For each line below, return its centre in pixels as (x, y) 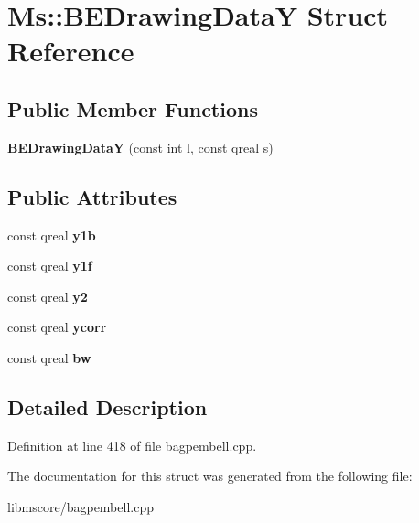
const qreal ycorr (57, 327)
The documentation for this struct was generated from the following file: (210, 476)
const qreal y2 (48, 296)
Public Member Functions (133, 108)
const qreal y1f (50, 266)
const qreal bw (49, 357)
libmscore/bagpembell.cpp (81, 506)
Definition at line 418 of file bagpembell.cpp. (132, 445)
